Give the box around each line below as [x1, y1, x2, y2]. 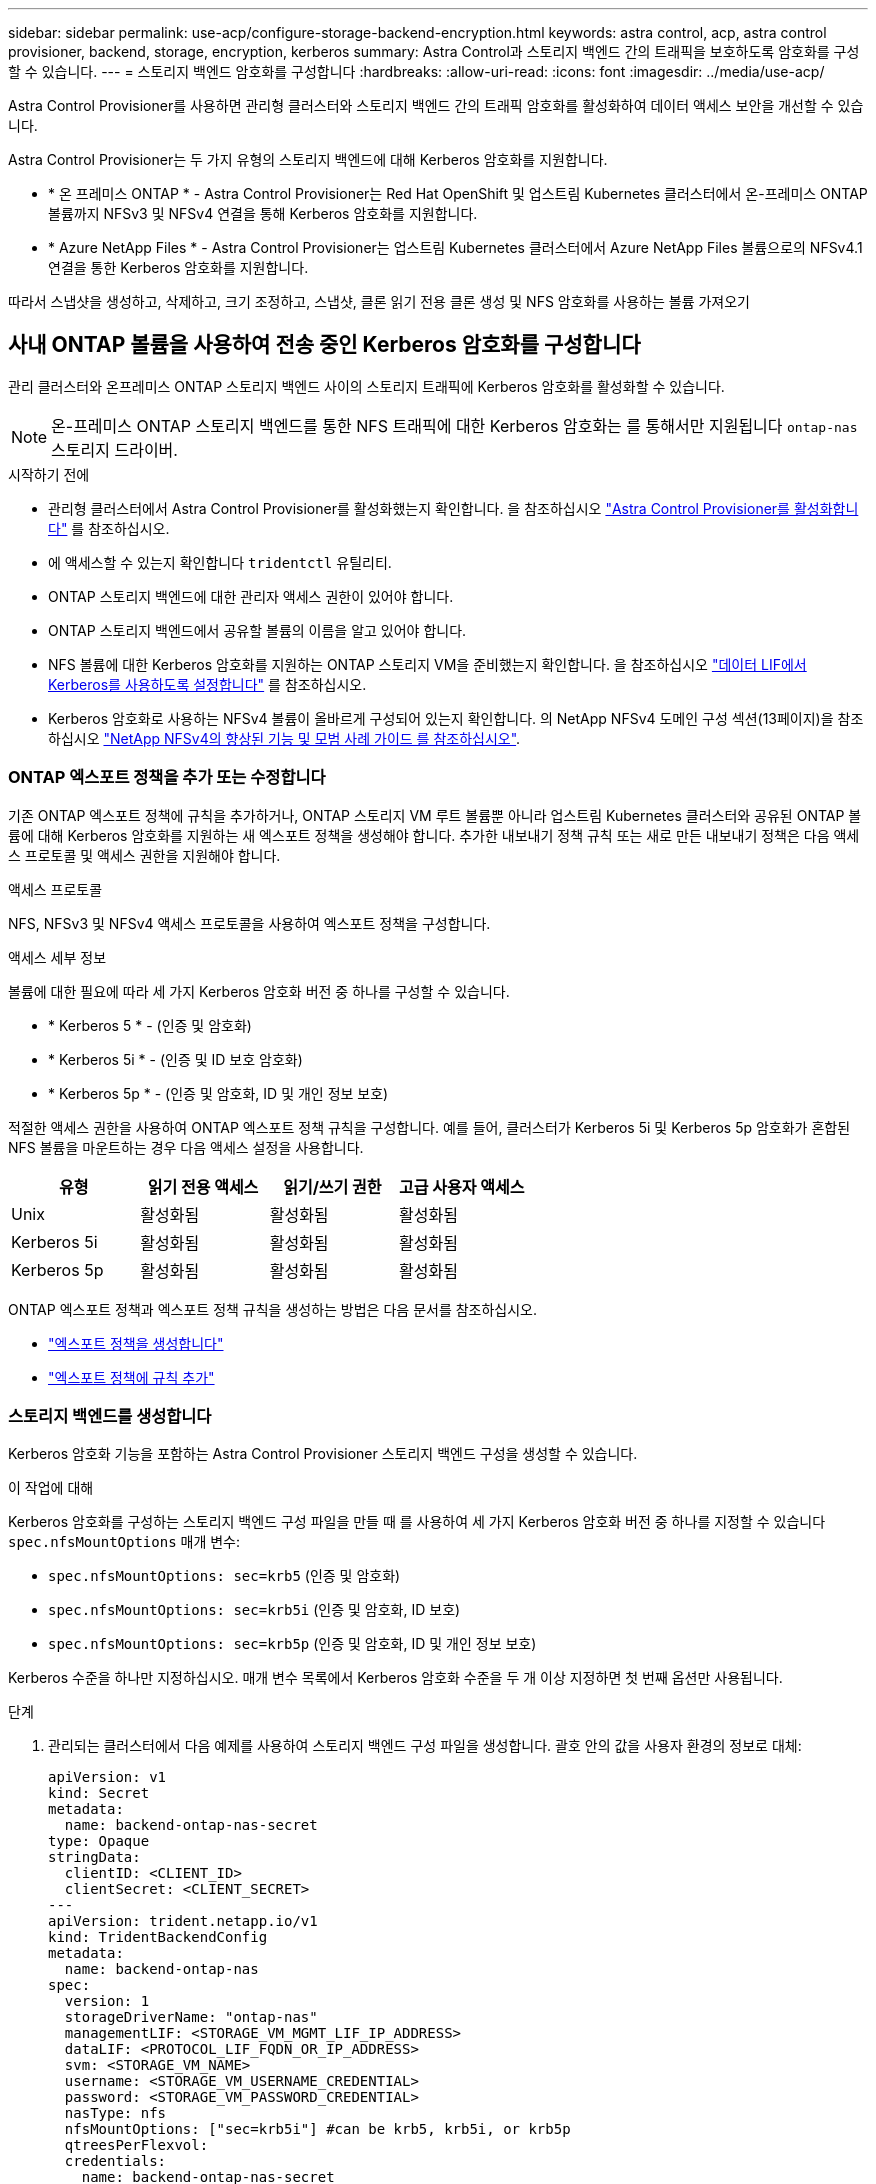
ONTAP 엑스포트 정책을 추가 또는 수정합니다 [8, 767, 326, 788]
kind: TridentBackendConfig [48, 1929, 268, 1946]
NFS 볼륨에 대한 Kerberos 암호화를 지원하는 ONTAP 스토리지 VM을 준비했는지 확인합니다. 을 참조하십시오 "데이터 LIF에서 [48, 655, 807, 673]
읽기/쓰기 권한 [283, 1176, 382, 1197]
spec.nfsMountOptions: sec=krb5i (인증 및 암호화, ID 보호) [48, 1601, 461, 1619]
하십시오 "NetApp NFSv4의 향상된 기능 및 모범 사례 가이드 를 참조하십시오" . [48, 729, 521, 747]
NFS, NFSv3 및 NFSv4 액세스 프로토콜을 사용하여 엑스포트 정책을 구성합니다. [8, 914, 491, 932]
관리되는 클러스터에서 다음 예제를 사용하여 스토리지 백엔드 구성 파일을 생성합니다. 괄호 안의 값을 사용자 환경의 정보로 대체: [48, 1737, 802, 1755]
